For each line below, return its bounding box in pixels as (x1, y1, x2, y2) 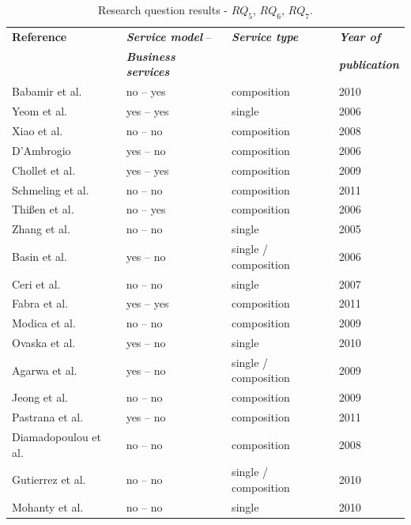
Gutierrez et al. (12, 471, 86, 488)
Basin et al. (12, 247, 67, 264)
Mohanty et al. (12, 498, 84, 515)
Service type (232, 28, 299, 45)
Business (126, 47, 175, 64)
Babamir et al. (12, 83, 82, 100)
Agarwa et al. (12, 361, 77, 378)
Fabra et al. (12, 295, 69, 312)
